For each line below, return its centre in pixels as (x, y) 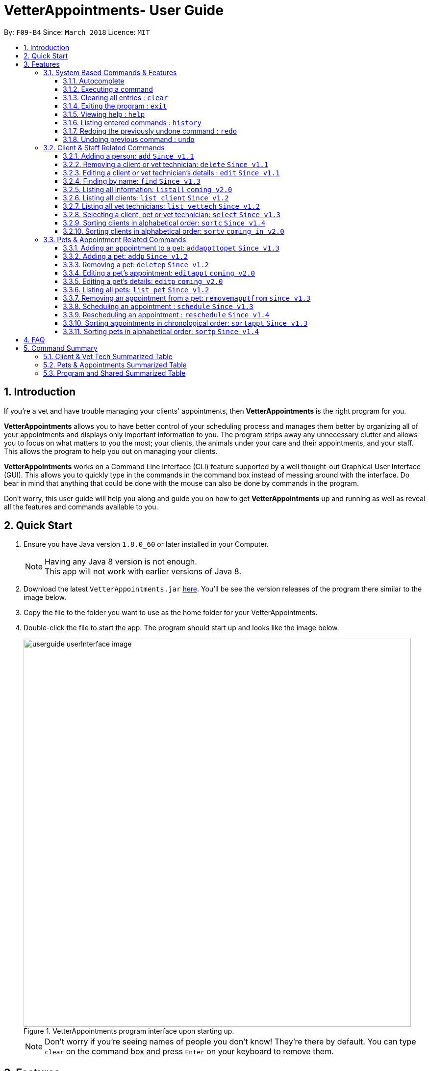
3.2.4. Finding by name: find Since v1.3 (132, 181)
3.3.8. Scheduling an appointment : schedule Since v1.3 (158, 306)
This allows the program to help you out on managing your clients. (111, 451)
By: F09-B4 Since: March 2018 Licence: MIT (77, 32)
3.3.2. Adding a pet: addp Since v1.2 (125, 256)
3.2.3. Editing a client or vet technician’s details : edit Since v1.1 (171, 172)
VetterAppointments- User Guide (114, 10)
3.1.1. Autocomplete (94, 81)
